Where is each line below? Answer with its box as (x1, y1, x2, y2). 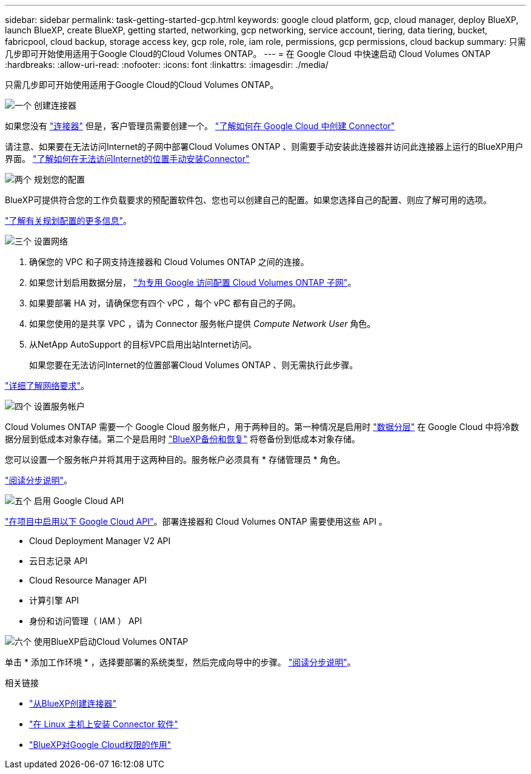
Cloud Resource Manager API (29, 575, 147, 585)
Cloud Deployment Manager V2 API (29, 536, 171, 546)
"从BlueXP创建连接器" (29, 698, 117, 708)
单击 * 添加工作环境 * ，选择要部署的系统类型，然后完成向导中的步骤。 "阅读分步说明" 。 (5, 657, 356, 667)
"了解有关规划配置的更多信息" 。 (5, 215, 132, 226)
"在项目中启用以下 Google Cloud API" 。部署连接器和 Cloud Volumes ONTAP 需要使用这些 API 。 (5, 516, 387, 527)
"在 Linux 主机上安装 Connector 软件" (29, 719, 178, 729)
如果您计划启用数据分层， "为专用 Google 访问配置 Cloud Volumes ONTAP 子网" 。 (29, 277, 356, 288)
